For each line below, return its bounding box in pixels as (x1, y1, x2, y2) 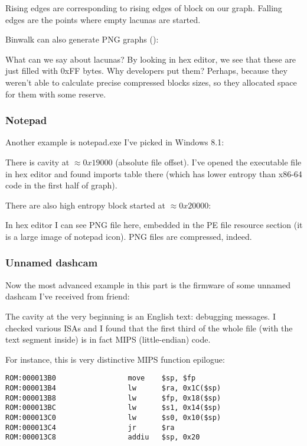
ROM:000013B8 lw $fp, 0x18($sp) (5, 393, 221, 402)
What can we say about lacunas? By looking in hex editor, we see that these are (5, 53, 296, 65)
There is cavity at (5, 155, 70, 168)
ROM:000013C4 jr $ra (5, 423, 175, 432)
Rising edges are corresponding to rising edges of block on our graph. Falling (5, 2, 282, 14)
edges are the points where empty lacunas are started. (5, 13, 201, 25)
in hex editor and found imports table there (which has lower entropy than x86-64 (5, 167, 302, 180)
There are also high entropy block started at (5, 198, 165, 211)
